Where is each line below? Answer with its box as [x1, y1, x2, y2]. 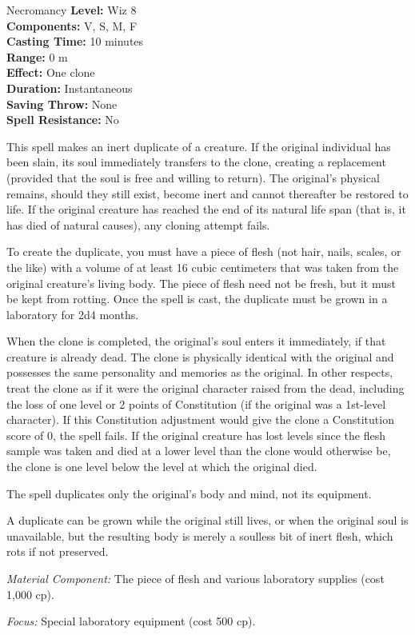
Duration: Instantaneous [6, 79, 133, 96]
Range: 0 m [6, 48, 68, 65]
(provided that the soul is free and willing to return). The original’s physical [6, 169, 380, 186]
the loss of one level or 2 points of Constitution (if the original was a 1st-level [6, 395, 386, 412]
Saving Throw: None [6, 95, 118, 112]
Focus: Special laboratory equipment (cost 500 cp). [6, 613, 256, 629]
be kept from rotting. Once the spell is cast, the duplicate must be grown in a [6, 290, 388, 307]
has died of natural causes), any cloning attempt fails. [6, 216, 270, 233]
